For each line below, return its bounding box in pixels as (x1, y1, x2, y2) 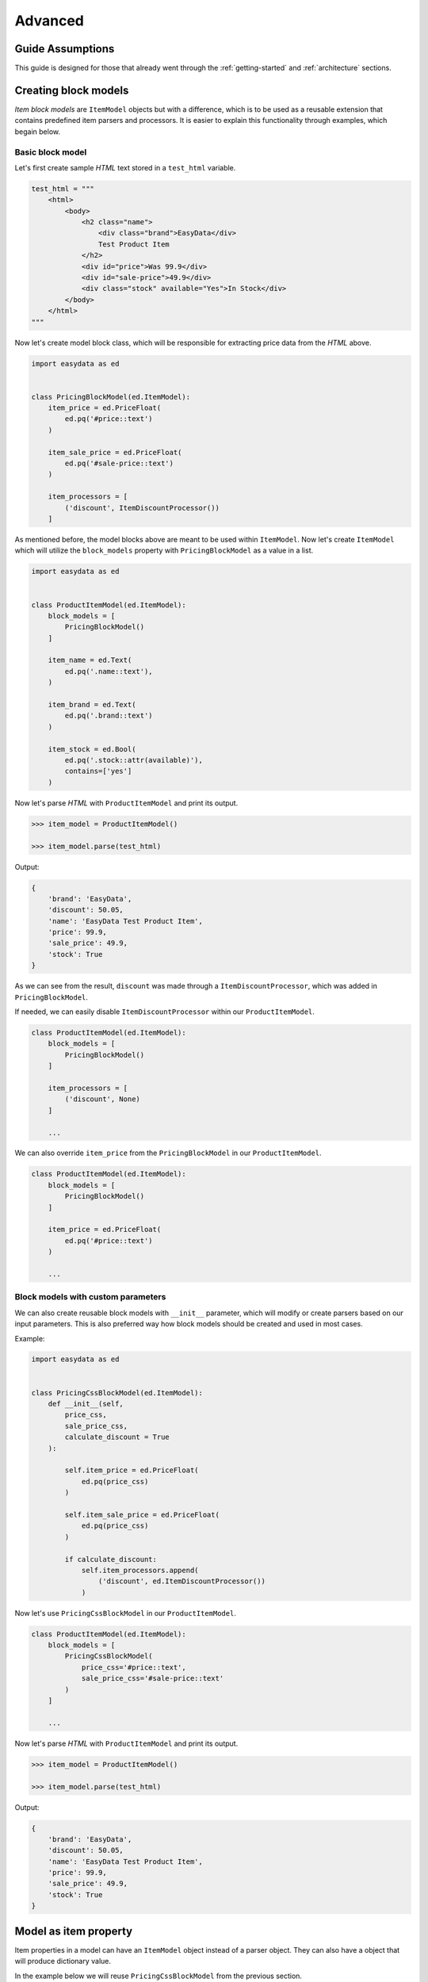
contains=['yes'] (64, 767, 132, 776)
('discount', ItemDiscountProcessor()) (64, 503, 220, 512)
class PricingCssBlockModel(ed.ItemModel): (31, 1388, 204, 1397)
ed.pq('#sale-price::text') (64, 459, 174, 468)
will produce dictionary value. (14, 1957, 111, 1966)
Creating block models (14, 83, 129, 97)
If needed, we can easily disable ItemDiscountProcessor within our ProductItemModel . (14, 1007, 315, 1016)
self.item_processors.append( (81, 1566, 199, 1575)
